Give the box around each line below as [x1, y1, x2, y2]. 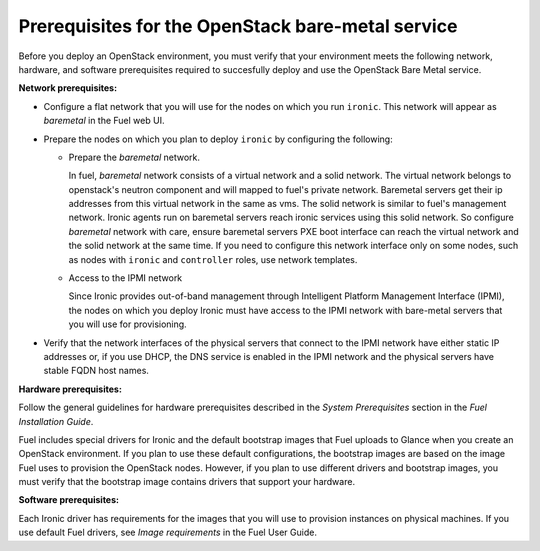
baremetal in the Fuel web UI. [43, 115, 165, 127]
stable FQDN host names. [43, 365, 150, 377]
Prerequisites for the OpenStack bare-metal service [18, 15, 458, 37]
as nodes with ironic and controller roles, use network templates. [68, 253, 358, 265]
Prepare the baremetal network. [68, 151, 200, 163]
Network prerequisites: [18, 82, 118, 94]
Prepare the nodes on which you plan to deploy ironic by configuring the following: [43, 133, 394, 145]
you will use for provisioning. [68, 318, 187, 330]
